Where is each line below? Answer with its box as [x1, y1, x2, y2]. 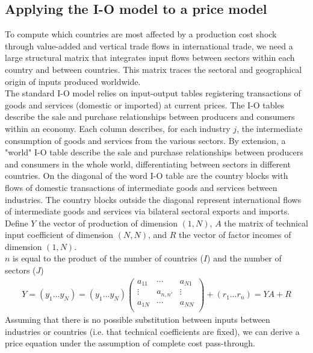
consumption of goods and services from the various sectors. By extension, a [5, 134, 286, 146]
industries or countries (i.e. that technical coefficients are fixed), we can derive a [5, 325, 300, 337]
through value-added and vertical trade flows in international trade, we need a [5, 39, 293, 52]
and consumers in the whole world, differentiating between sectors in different [5, 157, 291, 170]
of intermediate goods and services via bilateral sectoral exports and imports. [5, 205, 290, 217]
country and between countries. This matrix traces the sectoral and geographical [5, 63, 302, 75]
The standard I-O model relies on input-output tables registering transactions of [5, 87, 301, 99]
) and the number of [207, 252, 282, 264]
